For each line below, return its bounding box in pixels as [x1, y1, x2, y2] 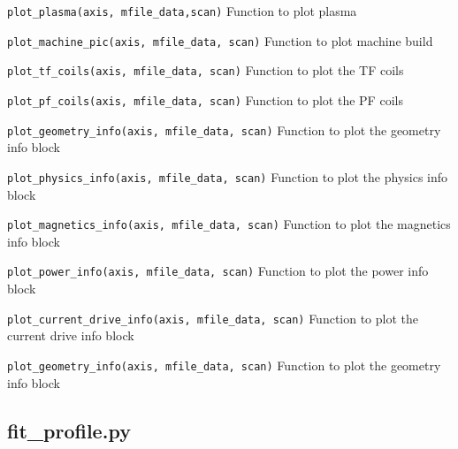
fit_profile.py [7, 416, 131, 444]
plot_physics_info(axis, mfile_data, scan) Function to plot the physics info [7, 167, 448, 186]
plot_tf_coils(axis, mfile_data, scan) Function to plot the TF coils [7, 61, 404, 80]
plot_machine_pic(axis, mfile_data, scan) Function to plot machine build [7, 31, 433, 49]
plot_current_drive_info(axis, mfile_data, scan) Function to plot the [7, 308, 419, 327]
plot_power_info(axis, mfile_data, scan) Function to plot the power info [7, 262, 429, 280]
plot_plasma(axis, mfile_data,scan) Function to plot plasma [7, 2, 357, 19]
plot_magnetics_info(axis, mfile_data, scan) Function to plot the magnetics [7, 215, 451, 233]
